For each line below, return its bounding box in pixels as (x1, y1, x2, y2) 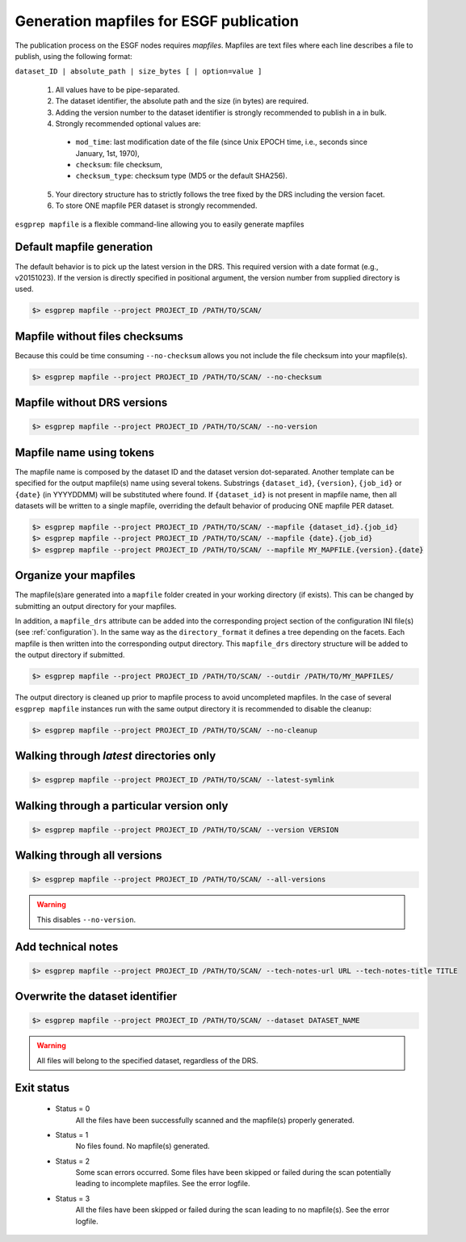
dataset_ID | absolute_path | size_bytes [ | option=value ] (15, 67, 262, 76)
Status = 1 (55, 1130, 89, 1139)
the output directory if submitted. (15, 650, 125, 660)
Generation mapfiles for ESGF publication (15, 12, 299, 30)
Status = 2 (55, 1156, 90, 1166)
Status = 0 (55, 1104, 90, 1113)
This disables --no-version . (36, 915, 136, 924)
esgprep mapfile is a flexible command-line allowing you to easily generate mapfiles (15, 219, 304, 229)
